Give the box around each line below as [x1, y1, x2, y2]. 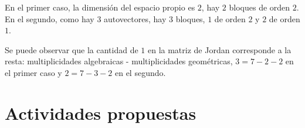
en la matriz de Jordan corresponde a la [147, 43, 292, 56]
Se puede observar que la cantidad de [5, 43, 138, 56]
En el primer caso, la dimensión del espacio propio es [5, 1, 195, 13]
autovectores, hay [104, 12, 167, 25]
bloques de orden [229, 1, 290, 13]
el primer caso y [5, 66, 62, 78]
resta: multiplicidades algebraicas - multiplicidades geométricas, [5, 55, 233, 67]
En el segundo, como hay [5, 12, 94, 25]
